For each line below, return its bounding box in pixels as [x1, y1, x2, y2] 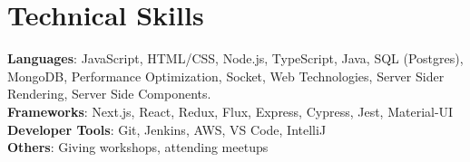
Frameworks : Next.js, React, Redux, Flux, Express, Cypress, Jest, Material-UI [7, 101, 454, 120]
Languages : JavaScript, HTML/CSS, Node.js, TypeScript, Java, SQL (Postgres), [7, 49, 464, 68]
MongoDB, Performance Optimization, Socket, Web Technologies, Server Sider [7, 66, 445, 85]
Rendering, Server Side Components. [7, 84, 211, 103]
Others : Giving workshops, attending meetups [7, 138, 269, 157]
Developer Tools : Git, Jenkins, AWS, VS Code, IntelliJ [7, 119, 327, 138]
